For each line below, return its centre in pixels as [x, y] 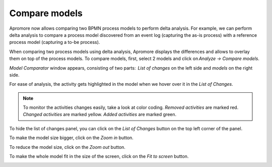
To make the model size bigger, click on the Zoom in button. [71, 138]
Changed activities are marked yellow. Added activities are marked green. [100, 115]
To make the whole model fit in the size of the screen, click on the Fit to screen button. [99, 156]
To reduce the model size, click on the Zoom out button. [67, 147]
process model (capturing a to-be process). [55, 42]
